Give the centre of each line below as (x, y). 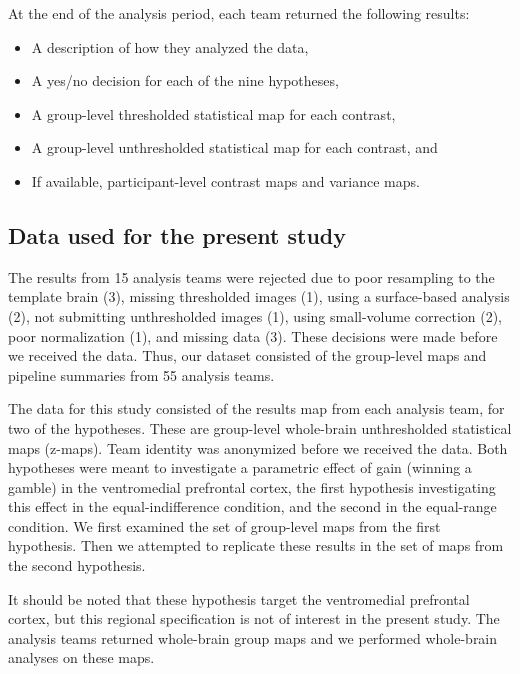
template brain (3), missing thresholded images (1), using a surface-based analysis (259, 296)
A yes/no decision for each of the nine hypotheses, (185, 80)
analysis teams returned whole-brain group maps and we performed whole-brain (253, 637)
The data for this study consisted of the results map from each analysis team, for (256, 408)
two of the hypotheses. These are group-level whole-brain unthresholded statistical (260, 427)
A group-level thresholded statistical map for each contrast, (213, 113)
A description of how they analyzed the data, (170, 46)
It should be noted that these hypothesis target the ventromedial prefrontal (239, 598)
